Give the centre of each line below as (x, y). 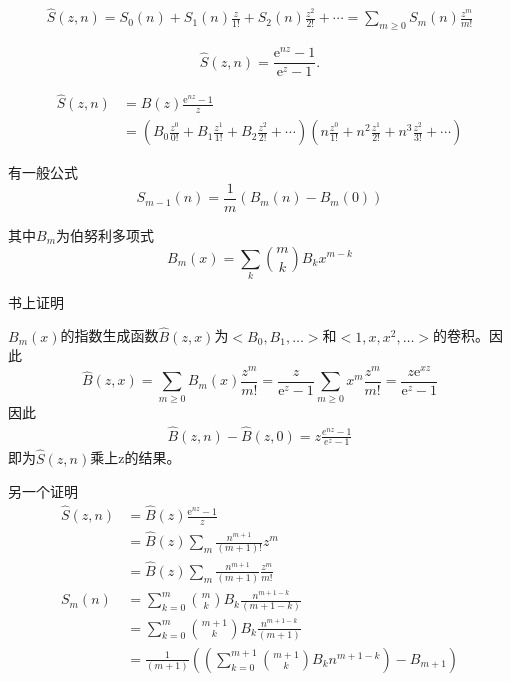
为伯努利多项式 (105, 234)
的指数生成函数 (109, 335)
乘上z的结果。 (135, 457)
